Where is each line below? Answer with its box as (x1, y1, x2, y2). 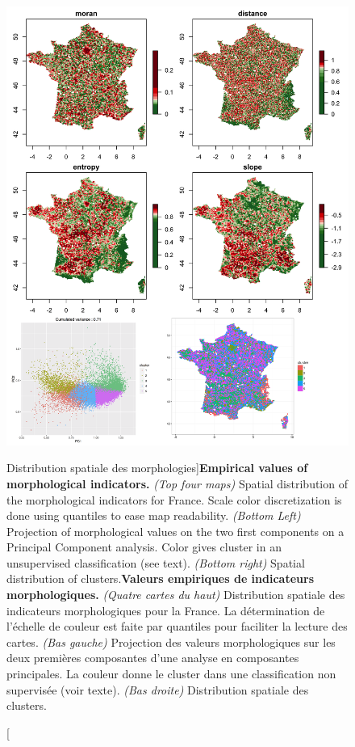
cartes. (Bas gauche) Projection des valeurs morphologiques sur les (6, 633, 336, 650)
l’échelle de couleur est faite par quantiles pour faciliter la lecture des (6, 618, 348, 635)
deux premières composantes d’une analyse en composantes (6, 649, 299, 666)
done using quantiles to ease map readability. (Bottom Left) (6, 507, 301, 524)
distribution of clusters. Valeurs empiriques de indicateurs (6, 570, 314, 587)
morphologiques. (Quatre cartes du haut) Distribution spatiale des (6, 586, 345, 603)
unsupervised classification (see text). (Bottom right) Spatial (6, 554, 305, 571)
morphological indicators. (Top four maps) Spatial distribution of (6, 475, 348, 492)
